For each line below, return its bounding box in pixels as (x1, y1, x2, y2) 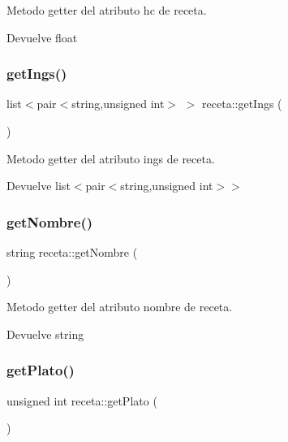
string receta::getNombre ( (6, 244, 138, 260)
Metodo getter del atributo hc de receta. (6, 2, 207, 18)
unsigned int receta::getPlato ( (6, 392, 157, 409)
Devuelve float (6, 28, 78, 45)
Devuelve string (6, 325, 84, 342)
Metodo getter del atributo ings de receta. (6, 149, 215, 167)
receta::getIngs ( (202, 95, 282, 112)
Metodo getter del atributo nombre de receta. (6, 298, 233, 315)
